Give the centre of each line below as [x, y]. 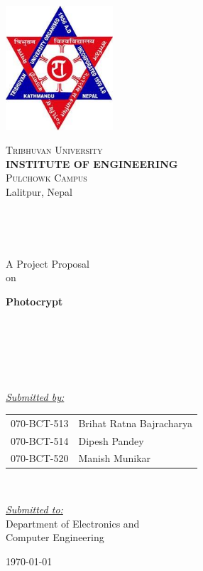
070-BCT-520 [40, 458]
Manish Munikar [115, 458]
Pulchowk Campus [46, 178]
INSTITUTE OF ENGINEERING [92, 163]
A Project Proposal [48, 263]
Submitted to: [34, 509]
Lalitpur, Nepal [39, 192]
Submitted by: [35, 397]
